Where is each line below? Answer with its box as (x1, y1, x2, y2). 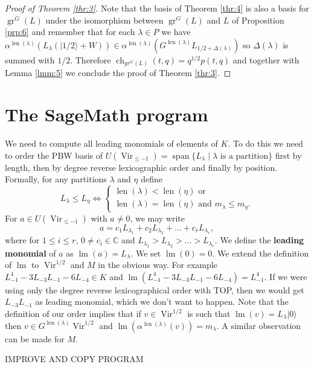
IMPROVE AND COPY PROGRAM (5, 353, 144, 365)
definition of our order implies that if (5, 307, 141, 320)
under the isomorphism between (45, 13, 164, 26)
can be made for (5, 332, 65, 345)
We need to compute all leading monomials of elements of (5, 137, 218, 150)
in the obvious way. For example (98, 258, 217, 271)
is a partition (220, 152, 269, 161)
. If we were (264, 270, 307, 282)
